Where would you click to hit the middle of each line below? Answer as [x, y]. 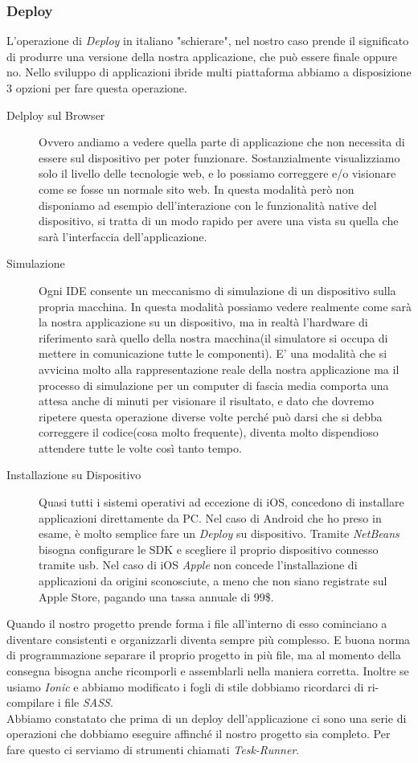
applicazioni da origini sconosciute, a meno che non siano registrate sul [213, 581]
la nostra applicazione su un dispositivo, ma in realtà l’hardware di [203, 322]
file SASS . [89, 702]
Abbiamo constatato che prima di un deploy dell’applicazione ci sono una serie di [207, 718]
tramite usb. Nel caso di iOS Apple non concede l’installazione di [198, 565]
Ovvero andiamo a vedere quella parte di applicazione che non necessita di [222, 142]
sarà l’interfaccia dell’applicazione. [123, 236]
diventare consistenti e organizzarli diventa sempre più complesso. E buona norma [209, 639]
